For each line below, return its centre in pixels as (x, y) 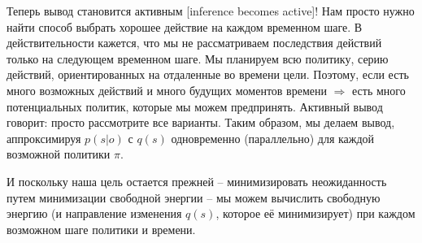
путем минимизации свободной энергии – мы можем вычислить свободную (194, 197)
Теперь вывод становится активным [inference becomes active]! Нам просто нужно (211, 11)
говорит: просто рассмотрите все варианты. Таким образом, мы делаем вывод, (201, 122)
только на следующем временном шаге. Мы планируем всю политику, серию (198, 58)
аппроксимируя (44, 138)
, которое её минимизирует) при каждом (315, 213)
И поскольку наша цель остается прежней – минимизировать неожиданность (197, 181)
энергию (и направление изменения (94, 213)
